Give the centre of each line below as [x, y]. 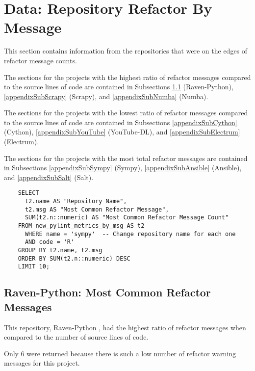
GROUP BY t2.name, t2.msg [60, 251]
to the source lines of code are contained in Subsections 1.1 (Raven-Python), [119, 87]
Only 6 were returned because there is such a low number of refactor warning [120, 353]
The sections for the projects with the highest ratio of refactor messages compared [127, 77]
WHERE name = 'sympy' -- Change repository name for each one [130, 234]
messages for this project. [42, 363]
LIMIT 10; [34, 267]
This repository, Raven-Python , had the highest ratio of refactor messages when [125, 327]
